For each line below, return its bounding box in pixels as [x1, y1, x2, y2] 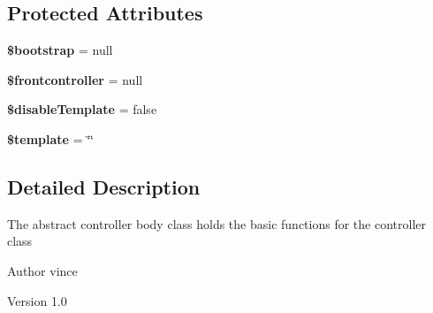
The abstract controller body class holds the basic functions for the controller [7, 214, 426, 233]
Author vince [7, 261, 78, 279]
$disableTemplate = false [7, 100, 157, 118]
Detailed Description [7, 172, 201, 200]
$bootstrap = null [7, 41, 113, 59]
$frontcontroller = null [7, 70, 143, 88]
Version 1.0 [7, 291, 67, 309]
